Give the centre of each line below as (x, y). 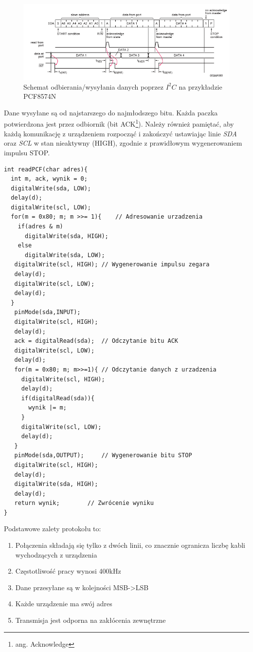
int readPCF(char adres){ (46, 169)
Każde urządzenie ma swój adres (64, 604)
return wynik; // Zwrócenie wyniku (84, 503)
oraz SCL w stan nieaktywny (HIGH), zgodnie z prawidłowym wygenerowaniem (123, 143)
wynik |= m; (47, 408)
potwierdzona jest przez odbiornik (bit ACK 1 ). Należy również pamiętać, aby (119, 123)
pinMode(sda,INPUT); (47, 312)
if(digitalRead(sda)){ (58, 398)
